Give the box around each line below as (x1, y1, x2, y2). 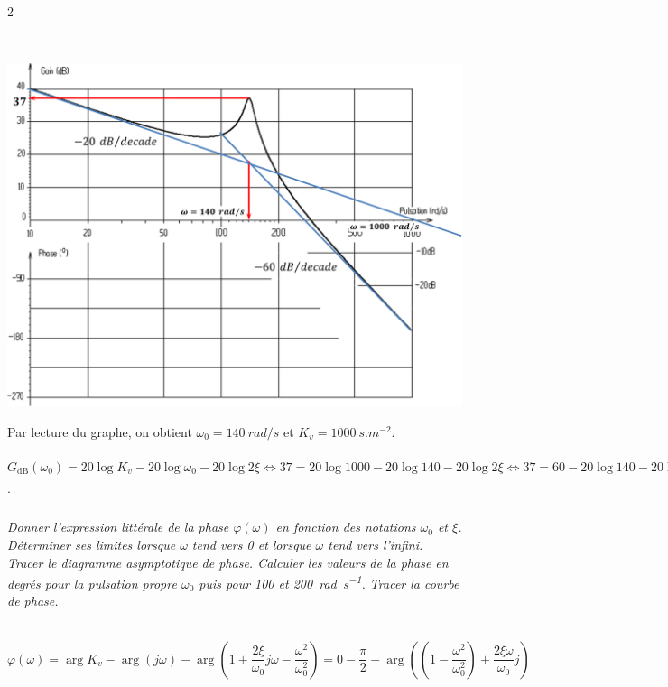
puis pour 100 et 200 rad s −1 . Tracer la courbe (199, 571, 459, 592)
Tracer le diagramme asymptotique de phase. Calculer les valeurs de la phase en (7, 552, 449, 571)
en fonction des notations (275, 517, 416, 536)
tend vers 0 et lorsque (191, 534, 311, 553)
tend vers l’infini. (328, 534, 423, 553)
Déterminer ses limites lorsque (7, 534, 176, 553)
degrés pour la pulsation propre (7, 573, 177, 592)
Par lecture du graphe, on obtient (7, 422, 192, 441)
